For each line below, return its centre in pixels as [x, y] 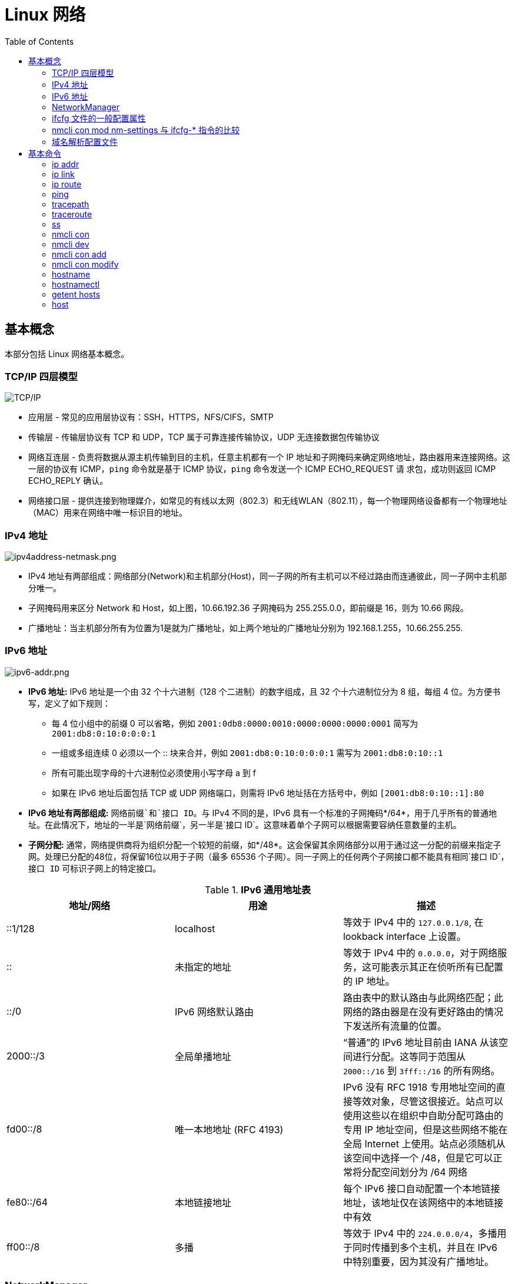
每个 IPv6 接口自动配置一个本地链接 [421, 1188]
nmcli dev [71, 244]
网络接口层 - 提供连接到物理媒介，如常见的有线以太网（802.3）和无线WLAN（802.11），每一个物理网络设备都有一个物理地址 [268, 501]
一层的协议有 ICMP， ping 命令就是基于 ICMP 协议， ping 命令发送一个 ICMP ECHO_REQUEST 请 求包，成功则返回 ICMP [262, 469]
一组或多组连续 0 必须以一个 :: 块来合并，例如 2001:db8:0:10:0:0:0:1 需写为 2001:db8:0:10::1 [247, 752]
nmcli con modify [85, 264]
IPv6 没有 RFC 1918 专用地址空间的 [419, 1087]
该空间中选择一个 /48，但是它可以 [418, 1158]
